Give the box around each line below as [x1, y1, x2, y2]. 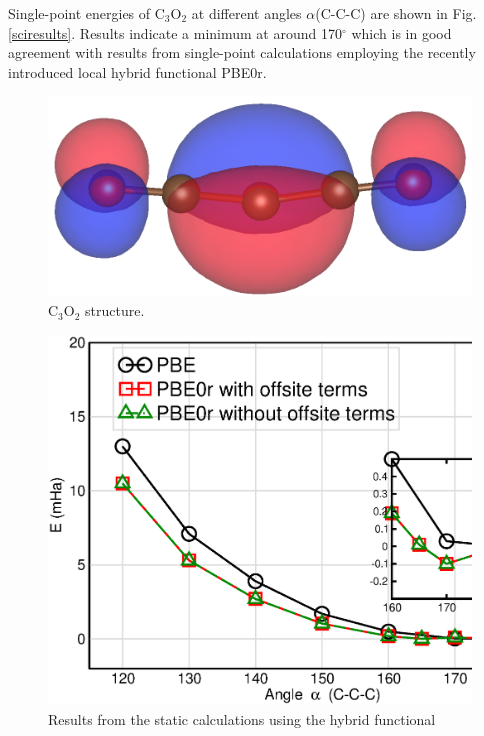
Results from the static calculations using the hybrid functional [48, 708, 436, 729]
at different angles [191, 3, 302, 23]
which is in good [351, 22, 452, 43]
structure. [85, 300, 145, 321]
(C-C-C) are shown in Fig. [315, 3, 477, 23]
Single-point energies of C [8, 3, 165, 23]
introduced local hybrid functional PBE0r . [8, 61, 267, 82]
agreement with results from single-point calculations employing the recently [8, 42, 476, 63]
